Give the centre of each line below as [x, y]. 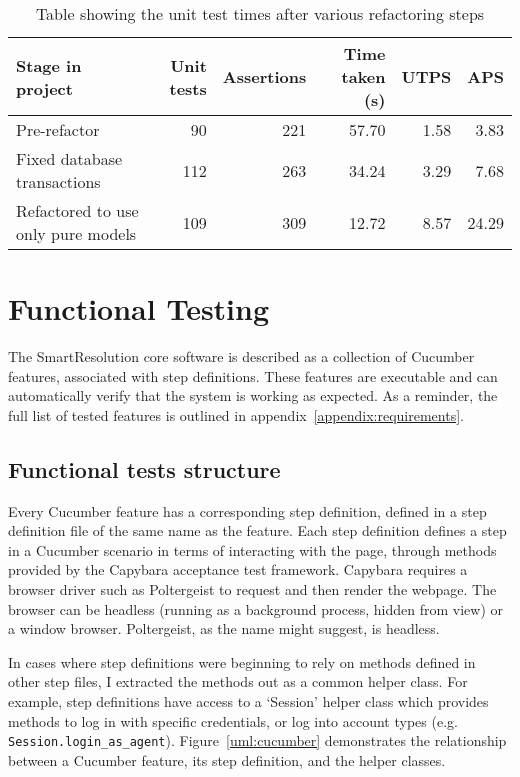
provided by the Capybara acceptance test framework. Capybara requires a [238, 569]
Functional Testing [139, 308]
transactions [58, 181]
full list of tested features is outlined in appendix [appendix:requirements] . [236, 414]
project [44, 88]
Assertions [264, 76]
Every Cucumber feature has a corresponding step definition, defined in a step [247, 510]
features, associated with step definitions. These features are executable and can [253, 375]
